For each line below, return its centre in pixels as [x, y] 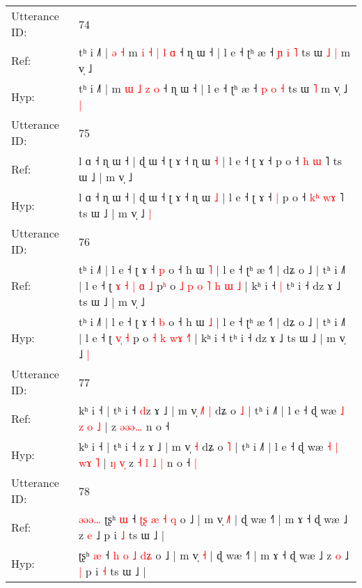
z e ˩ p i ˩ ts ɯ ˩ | [121, 535]
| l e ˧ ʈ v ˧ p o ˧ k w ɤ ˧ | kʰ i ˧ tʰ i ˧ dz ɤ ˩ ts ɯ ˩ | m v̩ [212, 338]
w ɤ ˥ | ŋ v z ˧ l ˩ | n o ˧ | [138, 462]
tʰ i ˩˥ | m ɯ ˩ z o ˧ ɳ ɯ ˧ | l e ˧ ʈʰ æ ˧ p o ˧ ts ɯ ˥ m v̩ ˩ [213, 88]
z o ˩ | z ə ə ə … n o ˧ [124, 426]
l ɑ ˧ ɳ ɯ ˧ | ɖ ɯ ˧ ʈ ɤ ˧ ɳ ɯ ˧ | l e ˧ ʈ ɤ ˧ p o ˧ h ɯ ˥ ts [210, 161]
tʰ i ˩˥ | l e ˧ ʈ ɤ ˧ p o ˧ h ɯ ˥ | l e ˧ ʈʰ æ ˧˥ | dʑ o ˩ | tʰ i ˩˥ [212, 269]
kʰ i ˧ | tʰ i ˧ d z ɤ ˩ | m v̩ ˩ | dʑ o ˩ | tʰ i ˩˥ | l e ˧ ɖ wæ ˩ [211, 410]
